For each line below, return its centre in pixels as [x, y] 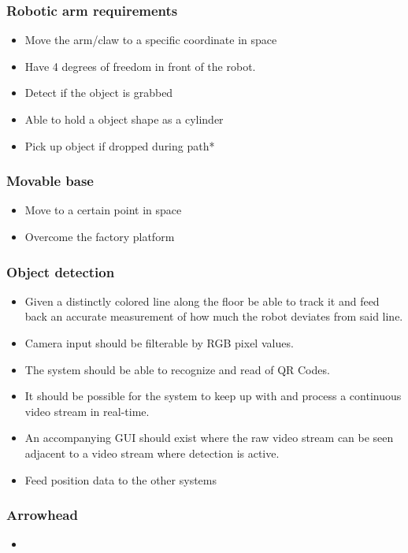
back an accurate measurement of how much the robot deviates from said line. [214, 316]
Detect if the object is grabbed [99, 93]
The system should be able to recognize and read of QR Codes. [177, 369]
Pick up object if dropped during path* [120, 145]
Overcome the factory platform [100, 236]
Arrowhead [42, 515]
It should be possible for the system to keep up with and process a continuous [213, 396]
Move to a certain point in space [103, 210]
